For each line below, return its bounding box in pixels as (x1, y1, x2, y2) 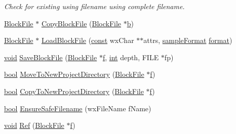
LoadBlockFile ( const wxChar (41, 35, 134, 46)
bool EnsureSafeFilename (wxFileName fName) (4, 103, 151, 113)
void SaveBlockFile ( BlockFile (4, 52, 97, 62)
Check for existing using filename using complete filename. (4, 1, 185, 11)
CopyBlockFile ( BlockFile (41, 18, 122, 28)
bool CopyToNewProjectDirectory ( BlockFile (4, 85, 144, 96)
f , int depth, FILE (102, 52, 159, 62)
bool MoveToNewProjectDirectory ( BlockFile (4, 69, 144, 79)
